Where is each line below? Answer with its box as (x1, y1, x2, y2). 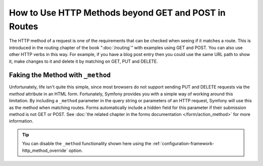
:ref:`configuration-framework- (152, 141, 214, 147)
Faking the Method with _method (9, 71, 111, 79)
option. (68, 148, 83, 153)
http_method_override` (22, 148, 68, 153)
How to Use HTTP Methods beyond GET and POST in (9, 7, 226, 18)
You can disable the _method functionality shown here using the (22, 141, 152, 147)
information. (9, 118, 34, 124)
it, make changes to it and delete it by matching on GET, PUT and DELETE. (9, 58, 158, 64)
